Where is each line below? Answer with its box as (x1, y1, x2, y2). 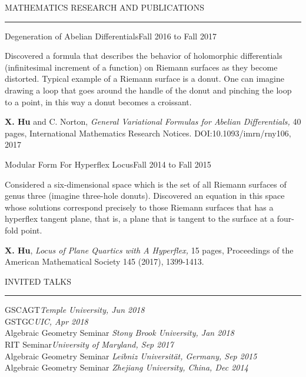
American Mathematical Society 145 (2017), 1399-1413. (5, 255, 204, 268)
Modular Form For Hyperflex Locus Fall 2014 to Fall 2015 (5, 158, 211, 170)
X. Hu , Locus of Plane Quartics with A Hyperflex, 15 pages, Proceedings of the (5, 243, 294, 256)
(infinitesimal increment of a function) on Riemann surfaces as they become (5, 61, 278, 73)
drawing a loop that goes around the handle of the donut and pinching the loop (5, 84, 292, 96)
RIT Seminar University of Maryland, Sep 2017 (5, 338, 174, 351)
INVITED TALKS (5, 275, 71, 287)
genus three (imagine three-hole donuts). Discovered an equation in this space (5, 189, 285, 202)
